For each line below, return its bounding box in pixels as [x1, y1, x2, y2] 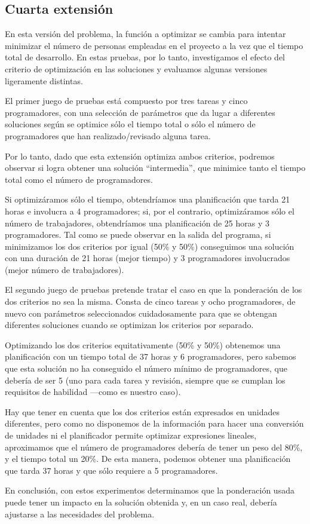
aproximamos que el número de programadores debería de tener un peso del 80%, [5, 440, 303, 453]
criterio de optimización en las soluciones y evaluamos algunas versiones [5, 62, 268, 75]
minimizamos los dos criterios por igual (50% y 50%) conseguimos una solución [5, 240, 294, 252]
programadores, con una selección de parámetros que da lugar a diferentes [5, 106, 275, 118]
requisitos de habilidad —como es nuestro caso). [5, 385, 181, 398]
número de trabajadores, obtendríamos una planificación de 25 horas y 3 [5, 216, 270, 229]
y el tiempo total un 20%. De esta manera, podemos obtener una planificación [5, 452, 291, 465]
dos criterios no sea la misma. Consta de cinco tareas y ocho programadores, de [5, 295, 296, 308]
